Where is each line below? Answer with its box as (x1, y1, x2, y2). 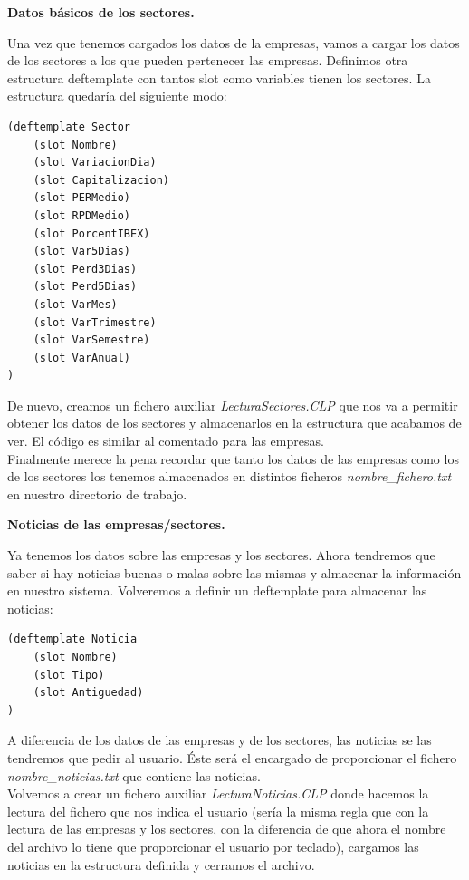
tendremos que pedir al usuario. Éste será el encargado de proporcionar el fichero (7, 748, 457, 767)
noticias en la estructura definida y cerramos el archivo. (7, 855, 315, 874)
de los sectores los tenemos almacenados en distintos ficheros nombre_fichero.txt (7, 467, 452, 486)
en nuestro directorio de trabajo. (7, 484, 187, 503)
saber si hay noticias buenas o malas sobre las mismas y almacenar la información (7, 563, 462, 582)
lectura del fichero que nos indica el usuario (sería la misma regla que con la (7, 801, 429, 820)
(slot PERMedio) (33, 191, 131, 205)
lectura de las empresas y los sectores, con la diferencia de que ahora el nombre (7, 819, 446, 838)
